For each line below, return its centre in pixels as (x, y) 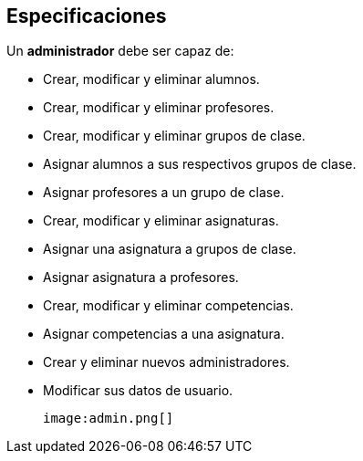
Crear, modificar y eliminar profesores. (159, 108)
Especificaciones (87, 16)
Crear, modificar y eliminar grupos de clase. (174, 136)
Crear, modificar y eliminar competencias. (168, 306)
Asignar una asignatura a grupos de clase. (170, 249)
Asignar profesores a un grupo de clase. (164, 193)
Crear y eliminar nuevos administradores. (166, 362)
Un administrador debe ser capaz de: (120, 51)
